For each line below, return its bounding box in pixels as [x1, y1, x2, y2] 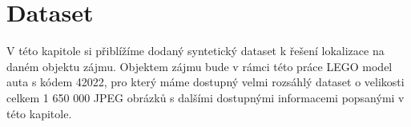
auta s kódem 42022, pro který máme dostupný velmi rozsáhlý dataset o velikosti [6, 73, 405, 90]
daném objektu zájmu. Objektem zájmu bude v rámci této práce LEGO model [6, 58, 393, 74]
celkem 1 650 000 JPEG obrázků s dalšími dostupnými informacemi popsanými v [6, 89, 405, 105]
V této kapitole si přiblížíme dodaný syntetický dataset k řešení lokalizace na [6, 42, 385, 59]
